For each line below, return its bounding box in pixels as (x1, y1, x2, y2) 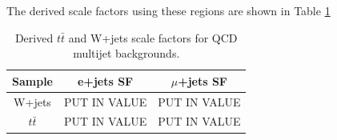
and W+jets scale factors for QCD (68, 29, 238, 46)
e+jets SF (77, 72, 134, 89)
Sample (12, 72, 53, 89)
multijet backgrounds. (73, 45, 180, 62)
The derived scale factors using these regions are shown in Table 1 (6, 2, 331, 18)
